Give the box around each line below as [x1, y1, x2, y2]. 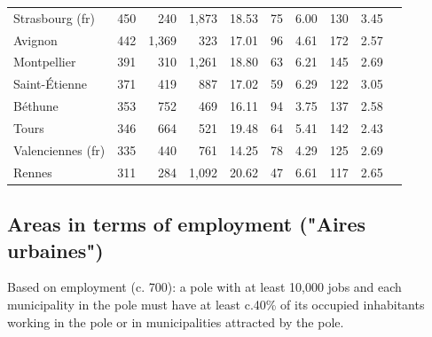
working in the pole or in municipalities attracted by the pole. [7, 312, 344, 331]
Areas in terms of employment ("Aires [7, 210, 366, 238]
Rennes [13, 162, 52, 181]
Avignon [13, 30, 58, 49]
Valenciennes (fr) [13, 140, 106, 159]
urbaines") [7, 236, 104, 263]
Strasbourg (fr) [13, 8, 96, 27]
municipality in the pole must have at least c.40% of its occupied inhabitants [7, 294, 425, 313]
